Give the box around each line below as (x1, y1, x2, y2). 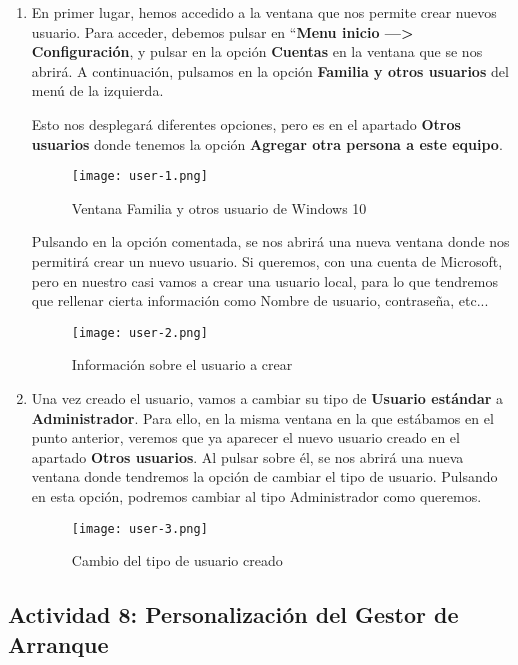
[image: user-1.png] (71, 169, 208, 184)
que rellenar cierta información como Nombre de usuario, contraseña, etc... (31, 290, 489, 311)
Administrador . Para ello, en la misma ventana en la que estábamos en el (31, 407, 494, 428)
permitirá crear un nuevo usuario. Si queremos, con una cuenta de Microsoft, (31, 251, 503, 271)
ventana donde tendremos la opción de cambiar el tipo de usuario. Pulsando (31, 466, 498, 487)
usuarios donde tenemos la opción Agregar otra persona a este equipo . (31, 133, 503, 154)
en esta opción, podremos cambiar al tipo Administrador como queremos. (31, 486, 482, 506)
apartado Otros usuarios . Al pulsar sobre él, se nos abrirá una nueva (31, 446, 464, 467)
